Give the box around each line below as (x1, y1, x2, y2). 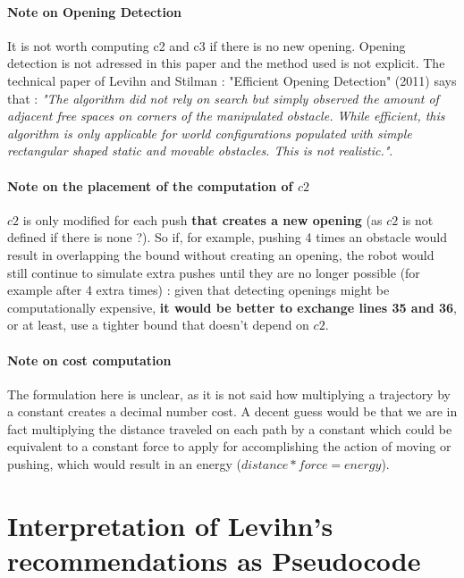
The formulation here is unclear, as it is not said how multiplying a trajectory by (7, 384, 451, 403)
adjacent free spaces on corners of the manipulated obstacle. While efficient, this (7, 106, 445, 125)
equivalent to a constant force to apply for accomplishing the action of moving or (7, 437, 451, 456)
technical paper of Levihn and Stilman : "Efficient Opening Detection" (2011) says (7, 71, 457, 89)
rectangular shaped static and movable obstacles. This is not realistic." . (7, 141, 393, 160)
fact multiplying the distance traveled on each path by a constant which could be (7, 419, 452, 438)
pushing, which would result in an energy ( (7, 455, 241, 473)
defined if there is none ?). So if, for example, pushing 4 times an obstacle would (7, 228, 447, 247)
